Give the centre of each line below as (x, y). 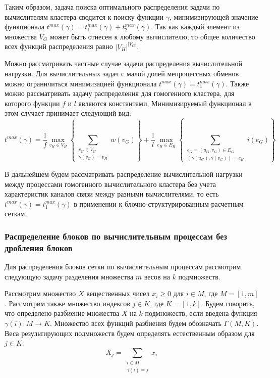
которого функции (32, 103)
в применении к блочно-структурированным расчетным (159, 203)
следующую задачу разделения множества (69, 276)
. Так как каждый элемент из (195, 27)
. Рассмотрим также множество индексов (67, 303)
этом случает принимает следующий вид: (68, 113)
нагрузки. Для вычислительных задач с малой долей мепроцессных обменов (122, 73)
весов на (157, 276)
